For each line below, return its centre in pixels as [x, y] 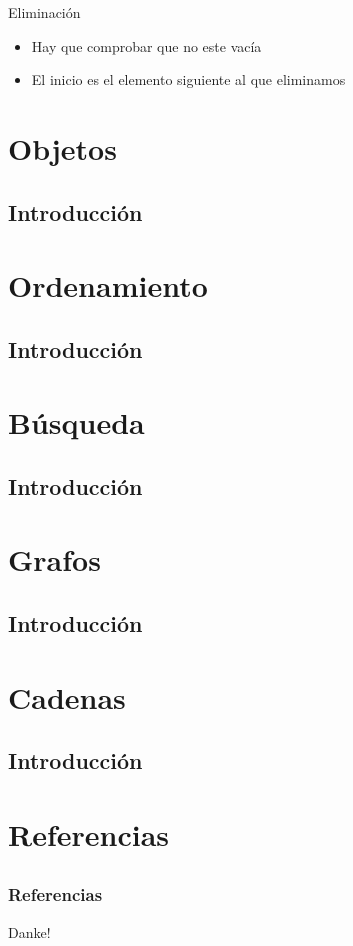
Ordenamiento [108, 285]
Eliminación [44, 12]
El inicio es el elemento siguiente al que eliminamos [188, 79]
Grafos [54, 559]
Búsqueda [76, 422]
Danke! [29, 931]
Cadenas [67, 696]
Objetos [62, 147]
